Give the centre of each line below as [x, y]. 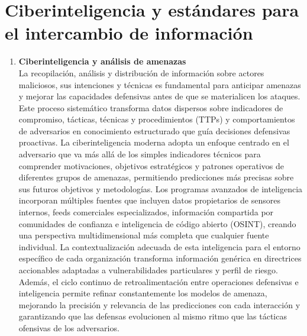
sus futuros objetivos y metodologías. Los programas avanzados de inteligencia [161, 188]
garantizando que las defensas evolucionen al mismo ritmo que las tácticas [153, 316]
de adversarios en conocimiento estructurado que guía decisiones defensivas [154, 130]
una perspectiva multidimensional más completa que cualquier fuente [144, 235]
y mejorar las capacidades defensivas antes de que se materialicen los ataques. [159, 96]
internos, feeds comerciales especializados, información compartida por [146, 212]
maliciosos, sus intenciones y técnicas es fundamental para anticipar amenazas [160, 84]
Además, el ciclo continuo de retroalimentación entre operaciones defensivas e [159, 281]
